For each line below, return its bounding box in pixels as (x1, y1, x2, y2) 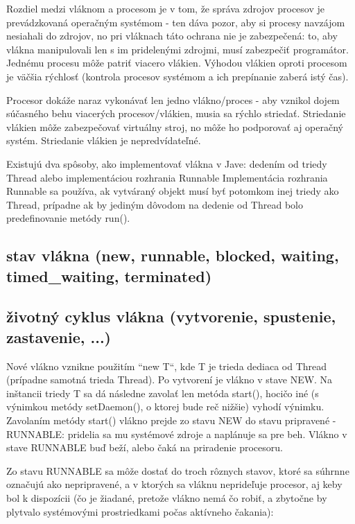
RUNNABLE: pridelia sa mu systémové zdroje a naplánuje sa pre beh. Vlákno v (6, 426, 347, 441)
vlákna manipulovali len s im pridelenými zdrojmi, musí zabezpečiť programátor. (6, 42, 349, 56)
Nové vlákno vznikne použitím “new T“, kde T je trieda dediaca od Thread (6, 358, 327, 373)
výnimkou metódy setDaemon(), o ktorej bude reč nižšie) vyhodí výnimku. (6, 399, 324, 414)
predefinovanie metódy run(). (6, 211, 130, 225)
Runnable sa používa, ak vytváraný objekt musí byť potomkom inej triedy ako (6, 184, 339, 198)
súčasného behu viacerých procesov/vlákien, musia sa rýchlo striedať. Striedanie (6, 106, 346, 121)
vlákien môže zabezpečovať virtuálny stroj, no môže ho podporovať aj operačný (6, 119, 343, 134)
